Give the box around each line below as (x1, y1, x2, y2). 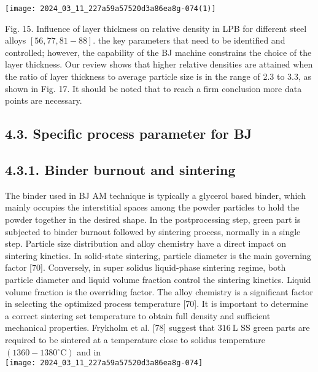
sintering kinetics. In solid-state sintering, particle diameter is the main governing (5, 249, 311, 262)
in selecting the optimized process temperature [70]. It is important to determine (5, 297, 308, 310)
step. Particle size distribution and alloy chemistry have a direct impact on (5, 237, 286, 250)
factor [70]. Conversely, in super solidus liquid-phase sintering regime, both (5, 261, 286, 274)
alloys (5, 34, 26, 47)
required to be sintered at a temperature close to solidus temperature (5, 333, 266, 346)
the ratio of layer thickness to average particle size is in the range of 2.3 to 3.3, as (5, 70, 312, 83)
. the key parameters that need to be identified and (93, 34, 285, 47)
